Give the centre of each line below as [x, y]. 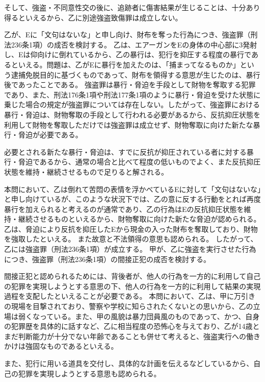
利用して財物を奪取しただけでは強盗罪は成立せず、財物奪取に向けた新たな [129, 124]
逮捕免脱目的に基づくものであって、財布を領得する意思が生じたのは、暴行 [136, 74]
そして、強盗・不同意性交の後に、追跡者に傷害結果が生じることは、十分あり [132, 7]
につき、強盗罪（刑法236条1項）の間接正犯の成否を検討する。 [108, 259]
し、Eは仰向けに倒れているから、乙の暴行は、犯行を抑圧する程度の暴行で [128, 54]
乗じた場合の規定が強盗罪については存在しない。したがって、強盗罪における [132, 104]
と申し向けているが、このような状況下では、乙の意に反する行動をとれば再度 [132, 199]
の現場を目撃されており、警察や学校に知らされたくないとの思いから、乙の [129, 306]
